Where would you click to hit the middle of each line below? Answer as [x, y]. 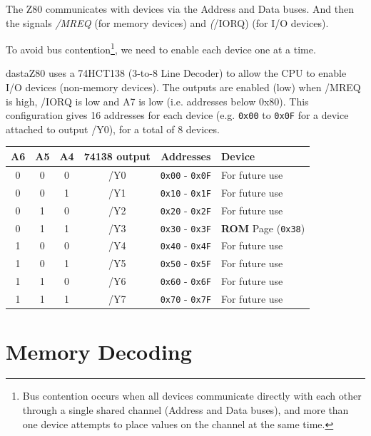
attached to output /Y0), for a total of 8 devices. [113, 129]
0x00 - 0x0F [185, 174]
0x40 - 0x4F [185, 245]
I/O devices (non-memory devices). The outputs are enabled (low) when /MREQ [183, 87]
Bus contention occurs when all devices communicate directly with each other [192, 396]
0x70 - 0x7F [185, 299]
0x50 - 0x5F [185, 263]
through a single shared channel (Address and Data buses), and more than [185, 410]
